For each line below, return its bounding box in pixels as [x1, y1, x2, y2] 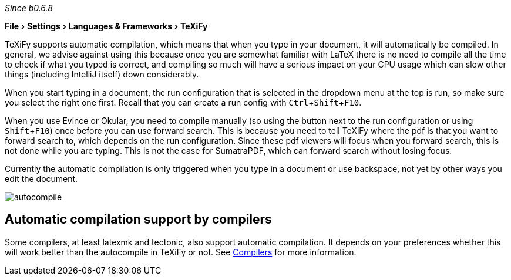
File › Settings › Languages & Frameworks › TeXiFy [5, 21, 208, 31]
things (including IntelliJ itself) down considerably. [5, 69, 199, 79]
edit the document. [5, 174, 78, 184]
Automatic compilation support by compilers [5, 212, 272, 227]
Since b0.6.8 [5, 3, 53, 13]
